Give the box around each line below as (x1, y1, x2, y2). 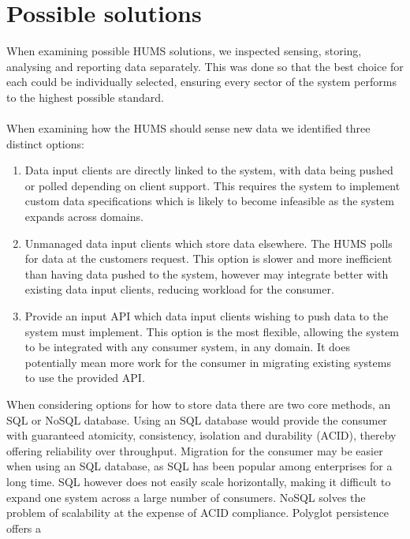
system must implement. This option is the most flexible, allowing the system (24, 323, 400, 339)
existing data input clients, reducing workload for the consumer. (24, 281, 334, 298)
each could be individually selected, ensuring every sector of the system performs (6, 73, 397, 90)
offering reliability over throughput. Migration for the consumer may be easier (6, 442, 383, 459)
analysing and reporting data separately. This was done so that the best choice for (6, 58, 404, 74)
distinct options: (6, 135, 84, 152)
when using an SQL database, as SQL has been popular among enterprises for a (6, 458, 393, 474)
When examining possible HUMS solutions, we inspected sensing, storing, (6, 43, 362, 59)
